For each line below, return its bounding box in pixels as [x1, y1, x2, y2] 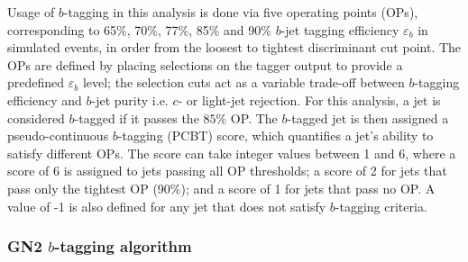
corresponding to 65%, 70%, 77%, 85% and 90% [7, 20, 271, 39]
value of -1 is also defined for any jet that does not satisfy [7, 196, 326, 215]
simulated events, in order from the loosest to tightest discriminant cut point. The [7, 38, 462, 57]
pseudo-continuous [7, 126, 109, 145]
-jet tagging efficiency [280, 20, 399, 39]
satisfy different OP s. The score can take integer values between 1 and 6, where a [7, 143, 456, 162]
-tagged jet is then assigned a [287, 108, 449, 127]
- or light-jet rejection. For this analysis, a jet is [178, 90, 441, 109]
